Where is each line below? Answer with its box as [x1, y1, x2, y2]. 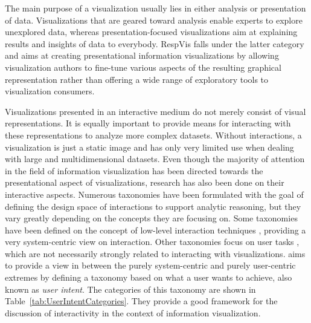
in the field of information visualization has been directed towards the [5, 164, 263, 177]
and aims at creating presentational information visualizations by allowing [5, 49, 279, 62]
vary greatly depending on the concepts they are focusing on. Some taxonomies [5, 212, 298, 224]
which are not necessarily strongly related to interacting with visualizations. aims [5, 247, 306, 259]
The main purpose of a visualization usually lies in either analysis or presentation [5, 2, 306, 14]
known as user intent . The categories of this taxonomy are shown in [5, 282, 256, 295]
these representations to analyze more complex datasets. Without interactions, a [5, 128, 302, 141]
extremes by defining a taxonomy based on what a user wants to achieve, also [5, 271, 292, 284]
